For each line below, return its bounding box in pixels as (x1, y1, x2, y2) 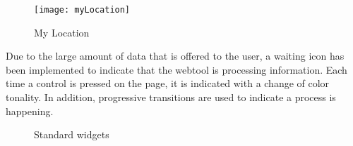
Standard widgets (34, 127, 109, 142)
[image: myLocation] (34, 5, 131, 15)
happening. (6, 103, 54, 118)
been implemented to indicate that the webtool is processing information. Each (6, 62, 347, 77)
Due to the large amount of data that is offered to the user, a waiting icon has (6, 48, 345, 63)
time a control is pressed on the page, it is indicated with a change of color (6, 76, 330, 91)
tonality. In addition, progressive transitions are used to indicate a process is (6, 90, 336, 105)
